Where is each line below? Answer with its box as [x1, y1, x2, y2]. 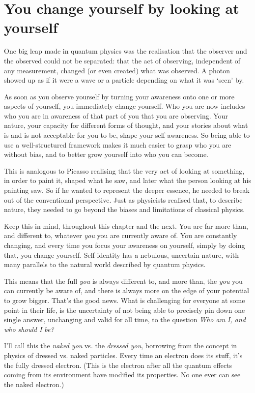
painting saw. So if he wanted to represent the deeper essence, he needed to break [4, 185, 250, 195]
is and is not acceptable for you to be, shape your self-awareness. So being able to [4, 130, 250, 140]
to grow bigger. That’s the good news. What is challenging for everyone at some [4, 295, 245, 305]
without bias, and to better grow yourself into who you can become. [4, 149, 208, 159]
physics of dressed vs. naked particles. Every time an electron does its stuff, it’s [4, 350, 243, 360]
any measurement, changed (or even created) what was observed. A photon [4, 65, 230, 75]
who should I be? [4, 324, 54, 334]
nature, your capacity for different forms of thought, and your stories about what [4, 120, 248, 130]
